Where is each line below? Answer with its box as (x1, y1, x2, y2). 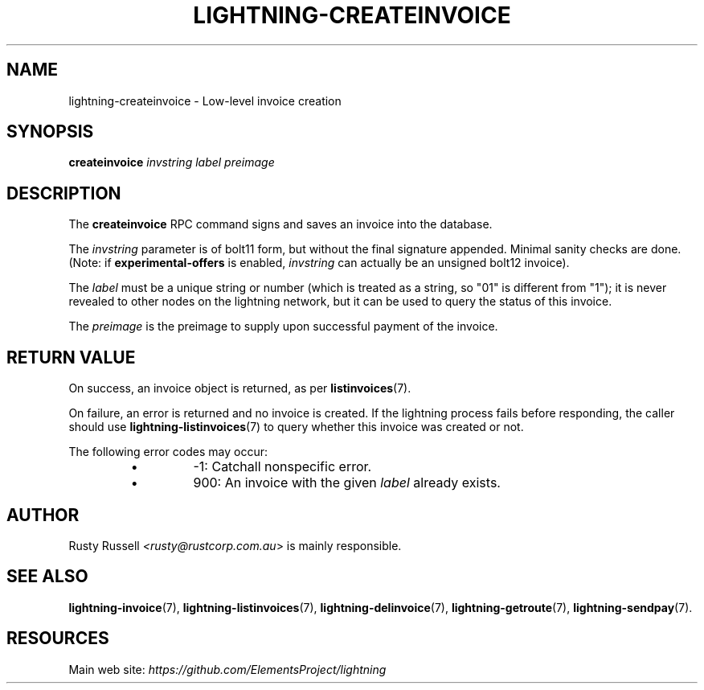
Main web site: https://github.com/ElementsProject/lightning (68, 662, 387, 676)
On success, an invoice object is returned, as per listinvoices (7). (68, 381, 411, 396)
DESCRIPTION (6, 183, 121, 203)
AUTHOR (6, 504, 80, 525)
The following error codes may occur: (68, 445, 268, 459)
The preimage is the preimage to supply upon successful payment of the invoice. (68, 319, 498, 334)
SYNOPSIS (6, 121, 94, 142)
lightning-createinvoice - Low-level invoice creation (68, 93, 342, 108)
